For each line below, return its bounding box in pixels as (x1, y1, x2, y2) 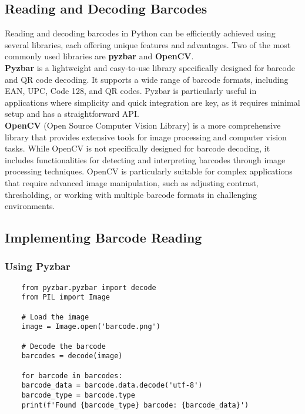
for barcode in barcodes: (21, 371, 123, 380)
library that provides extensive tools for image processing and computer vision (5, 130, 287, 143)
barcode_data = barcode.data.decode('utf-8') (21, 381, 203, 390)
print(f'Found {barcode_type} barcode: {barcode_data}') (21, 400, 249, 409)
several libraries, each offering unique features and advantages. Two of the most (5, 38, 291, 51)
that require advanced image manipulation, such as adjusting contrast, (5, 176, 259, 189)
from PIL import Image (21, 293, 110, 302)
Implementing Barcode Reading (5, 228, 202, 247)
